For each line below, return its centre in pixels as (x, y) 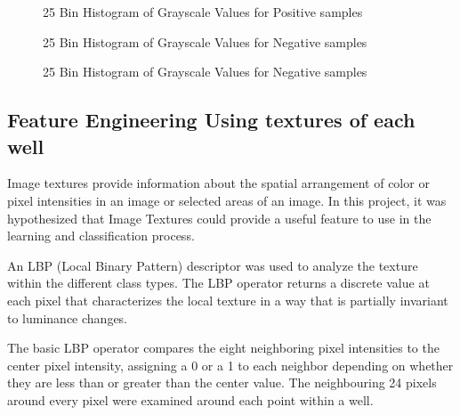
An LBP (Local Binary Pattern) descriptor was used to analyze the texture (213, 265)
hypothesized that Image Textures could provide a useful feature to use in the (219, 218)
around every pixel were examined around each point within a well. (190, 399)
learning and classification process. (101, 236)
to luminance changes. (68, 317)
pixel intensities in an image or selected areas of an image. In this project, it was (227, 200)
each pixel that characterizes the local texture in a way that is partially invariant (228, 300)
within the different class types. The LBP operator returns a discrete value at (218, 283)
